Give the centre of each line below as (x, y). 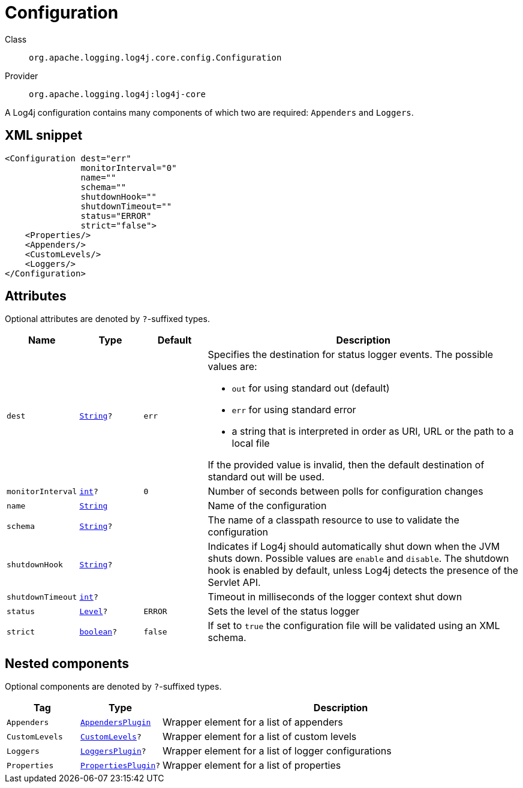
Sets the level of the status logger (284, 611)
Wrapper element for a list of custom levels (260, 737)
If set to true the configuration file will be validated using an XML (354, 626)
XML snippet (44, 136)
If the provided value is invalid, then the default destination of (346, 465)
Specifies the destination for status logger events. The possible (351, 355)
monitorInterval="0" (129, 168)
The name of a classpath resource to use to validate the (333, 520)
